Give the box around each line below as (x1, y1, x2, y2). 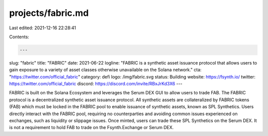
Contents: (9, 34, 29, 40)
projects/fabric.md (9, 7, 89, 18)
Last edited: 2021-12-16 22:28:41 (9, 25, 76, 31)
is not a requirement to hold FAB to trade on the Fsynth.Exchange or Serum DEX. (9, 125, 174, 131)
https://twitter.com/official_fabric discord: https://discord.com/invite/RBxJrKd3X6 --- (9, 81, 183, 87)
